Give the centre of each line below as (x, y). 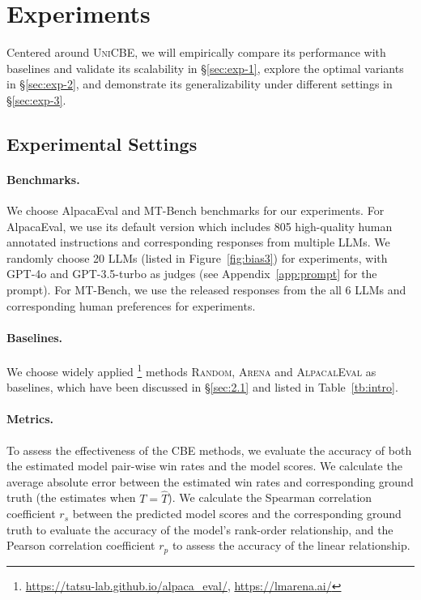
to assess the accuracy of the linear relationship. (291, 545)
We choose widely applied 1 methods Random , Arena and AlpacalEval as (191, 370)
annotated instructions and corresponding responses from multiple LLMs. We (198, 242)
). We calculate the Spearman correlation (270, 497)
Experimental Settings (102, 143)
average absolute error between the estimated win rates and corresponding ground (210, 481)
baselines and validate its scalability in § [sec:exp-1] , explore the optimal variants (205, 68)
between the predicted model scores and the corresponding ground (237, 514)
